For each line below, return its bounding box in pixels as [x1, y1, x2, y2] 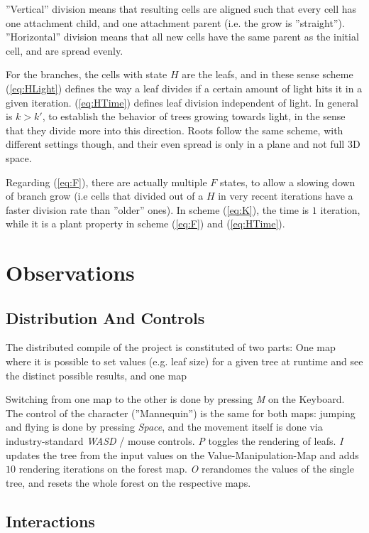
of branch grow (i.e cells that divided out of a [6, 188, 204, 203]
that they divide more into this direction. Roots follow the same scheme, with [6, 122, 343, 137]
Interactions [6, 510, 95, 532]
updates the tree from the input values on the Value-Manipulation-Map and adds [6, 447, 359, 462]
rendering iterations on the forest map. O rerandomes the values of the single [18, 461, 354, 476]
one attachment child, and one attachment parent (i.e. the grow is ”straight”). [6, 15, 345, 30]
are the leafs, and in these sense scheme [182, 67, 353, 82]
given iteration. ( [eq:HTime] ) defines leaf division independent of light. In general [6, 95, 358, 109]
